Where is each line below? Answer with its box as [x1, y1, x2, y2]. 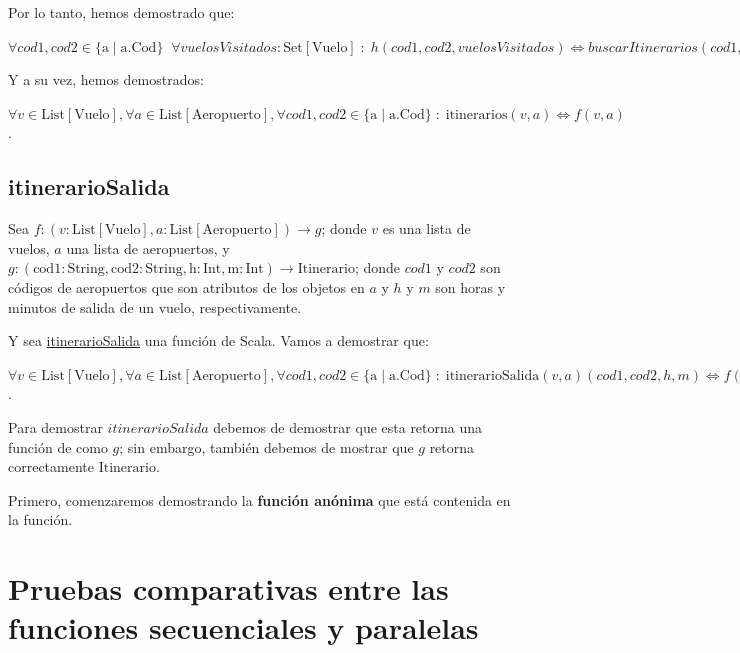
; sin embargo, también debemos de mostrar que [119, 436, 414, 457]
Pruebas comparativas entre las [8, 568, 449, 609]
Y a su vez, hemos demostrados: [8, 69, 204, 90]
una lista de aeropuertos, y [66, 237, 230, 258]
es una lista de [382, 218, 471, 239]
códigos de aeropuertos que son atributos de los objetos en [8, 276, 365, 297]
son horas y [435, 276, 506, 297]
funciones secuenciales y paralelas [8, 607, 479, 648]
